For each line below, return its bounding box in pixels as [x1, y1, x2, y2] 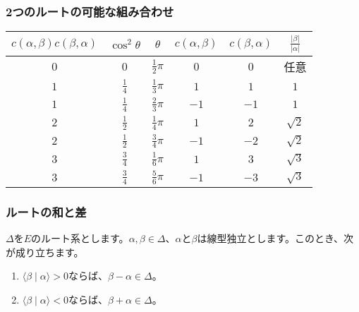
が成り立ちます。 [6, 244, 84, 259]
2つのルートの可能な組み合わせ [6, 2, 174, 20]
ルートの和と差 [6, 203, 87, 220]
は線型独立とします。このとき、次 [197, 231, 354, 246]
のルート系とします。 [31, 231, 129, 246]
